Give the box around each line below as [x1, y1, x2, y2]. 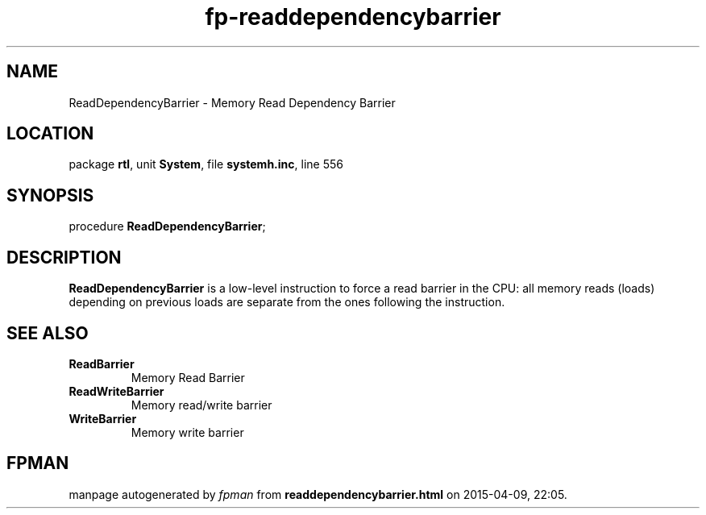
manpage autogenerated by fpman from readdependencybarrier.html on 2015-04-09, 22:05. [69, 487, 567, 501]
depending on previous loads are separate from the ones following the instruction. [69, 295, 505, 309]
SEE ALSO [6, 322, 89, 343]
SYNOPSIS [6, 185, 94, 206]
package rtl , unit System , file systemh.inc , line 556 [69, 157, 343, 172]
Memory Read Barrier [131, 370, 245, 384]
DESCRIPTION [6, 247, 122, 268]
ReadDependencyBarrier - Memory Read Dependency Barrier [69, 95, 396, 110]
